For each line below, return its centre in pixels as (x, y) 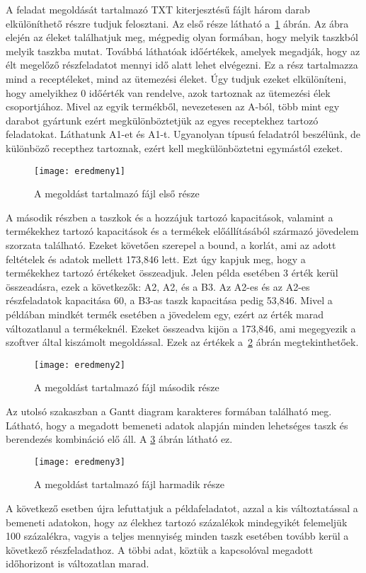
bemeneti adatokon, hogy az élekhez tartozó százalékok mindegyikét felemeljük (177, 522)
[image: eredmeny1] (80, 171)
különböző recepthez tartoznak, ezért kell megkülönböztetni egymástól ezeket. (175, 147)
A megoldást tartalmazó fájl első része (117, 193)
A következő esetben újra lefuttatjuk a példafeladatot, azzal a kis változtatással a (182, 508)
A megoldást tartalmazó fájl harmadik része (129, 484)
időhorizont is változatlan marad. (78, 563)
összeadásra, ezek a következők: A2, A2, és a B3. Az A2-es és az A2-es (158, 286)
